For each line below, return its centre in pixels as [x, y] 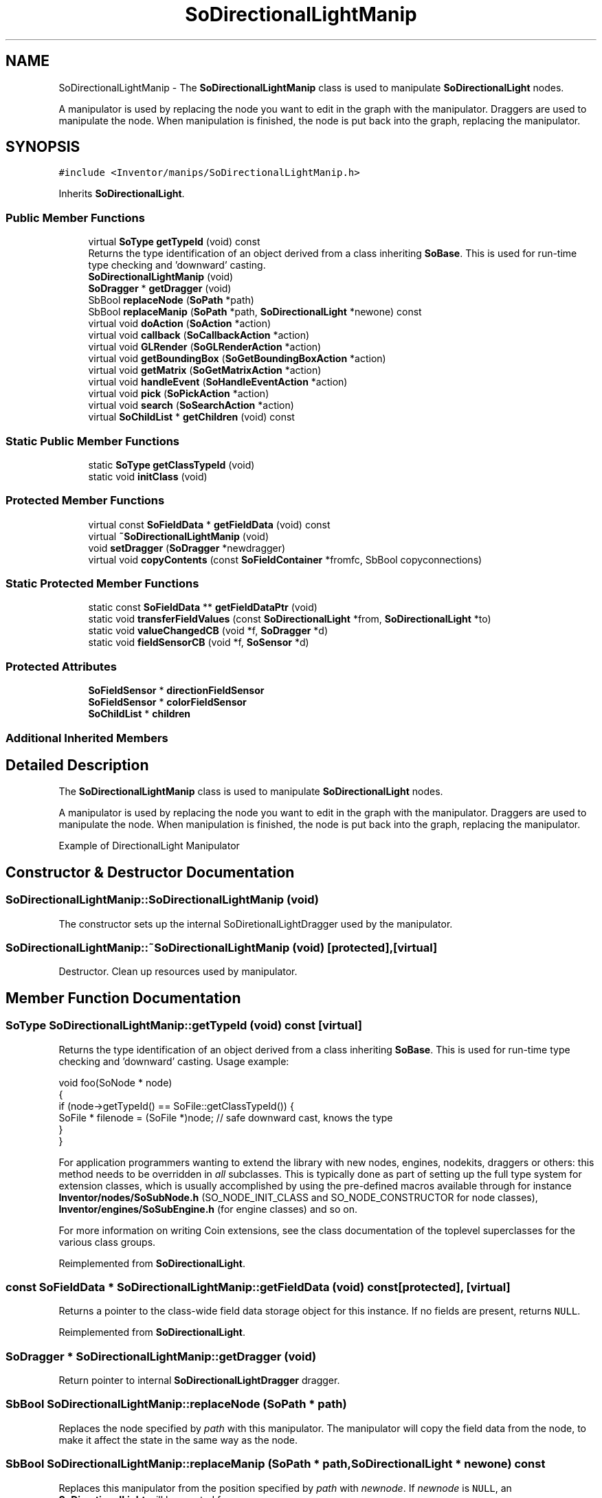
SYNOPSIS [43, 147]
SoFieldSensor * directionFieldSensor [176, 691]
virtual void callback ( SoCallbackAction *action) [199, 335]
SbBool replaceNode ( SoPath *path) [171, 300]
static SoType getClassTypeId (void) [171, 465]
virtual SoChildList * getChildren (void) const [191, 417]
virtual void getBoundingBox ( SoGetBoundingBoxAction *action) [237, 359]
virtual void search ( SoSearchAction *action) [191, 405]
